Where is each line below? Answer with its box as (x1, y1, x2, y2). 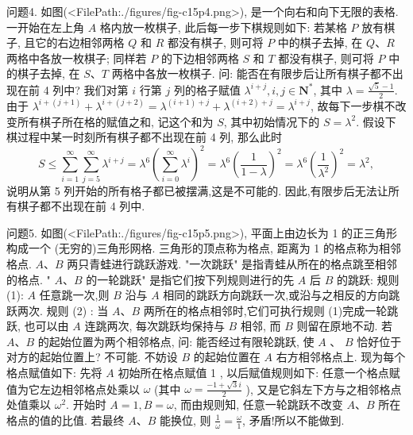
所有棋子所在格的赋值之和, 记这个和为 (17, 113, 214, 129)
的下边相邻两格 (160, 49, 239, 66)
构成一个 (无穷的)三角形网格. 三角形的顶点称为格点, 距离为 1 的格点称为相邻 (6, 240, 401, 256)
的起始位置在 (193, 348, 261, 365)
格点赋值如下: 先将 (6, 364, 102, 381)
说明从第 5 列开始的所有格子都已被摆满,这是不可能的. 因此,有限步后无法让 (6, 182, 388, 198)
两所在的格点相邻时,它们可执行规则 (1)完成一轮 (143, 302, 388, 318)
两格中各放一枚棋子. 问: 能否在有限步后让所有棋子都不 (111, 65, 392, 82)
